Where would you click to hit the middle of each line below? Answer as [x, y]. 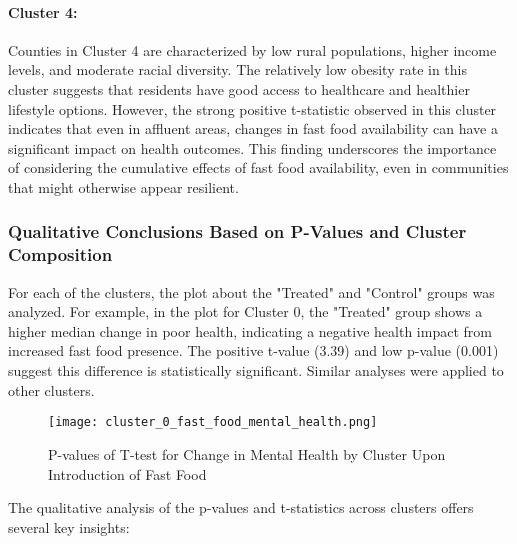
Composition [60, 254]
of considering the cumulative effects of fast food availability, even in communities [258, 167]
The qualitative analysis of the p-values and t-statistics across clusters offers [241, 507]
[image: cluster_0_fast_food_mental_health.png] [213, 422]
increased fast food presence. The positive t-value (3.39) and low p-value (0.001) [253, 350]
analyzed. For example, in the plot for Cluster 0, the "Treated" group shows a [245, 311]
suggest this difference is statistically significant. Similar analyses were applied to [256, 370]
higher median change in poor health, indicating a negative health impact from [250, 330]
